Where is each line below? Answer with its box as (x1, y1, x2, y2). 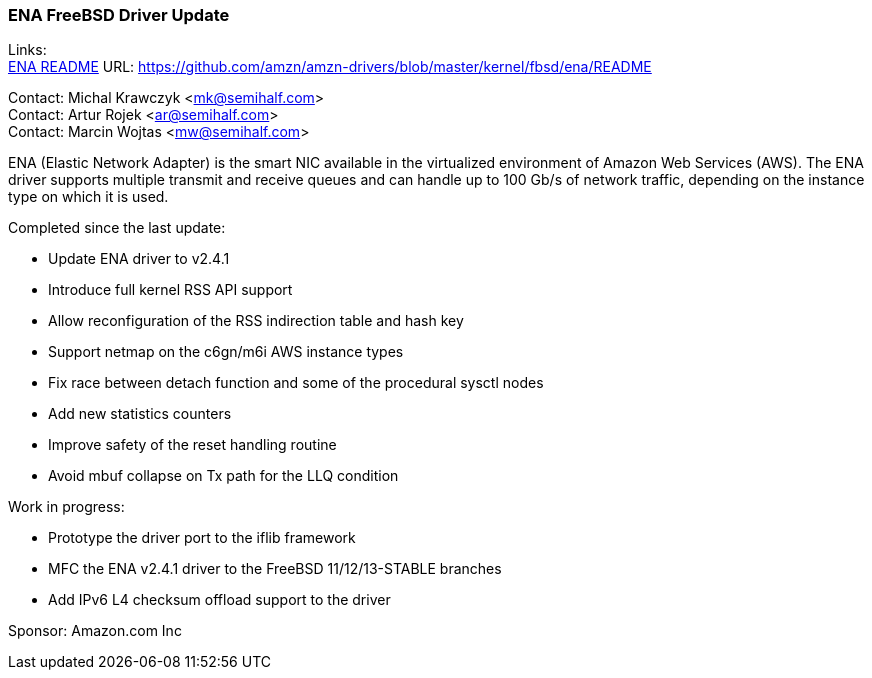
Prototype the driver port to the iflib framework (48, 529, 356, 547)
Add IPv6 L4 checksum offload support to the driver (48, 591, 391, 609)
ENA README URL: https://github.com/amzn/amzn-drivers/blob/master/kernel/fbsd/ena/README (8, 58, 652, 76)
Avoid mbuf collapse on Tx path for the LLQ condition (48, 467, 399, 485)
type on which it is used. (8, 188, 169, 206)
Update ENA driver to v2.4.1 (48, 250, 230, 268)
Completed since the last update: (8, 219, 226, 237)
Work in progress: (8, 498, 125, 516)
